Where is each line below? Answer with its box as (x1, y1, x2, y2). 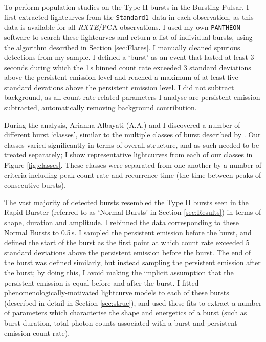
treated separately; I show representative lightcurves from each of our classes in (4, 149, 253, 160)
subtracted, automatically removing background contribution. (4, 102, 197, 113)
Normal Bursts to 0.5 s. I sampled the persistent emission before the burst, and (4, 227, 252, 237)
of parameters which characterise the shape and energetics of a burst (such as (4, 307, 247, 318)
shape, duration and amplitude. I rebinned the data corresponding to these (4, 217, 239, 227)
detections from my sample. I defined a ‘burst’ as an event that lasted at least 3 (4, 52, 254, 63)
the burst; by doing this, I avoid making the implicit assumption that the (4, 267, 234, 277)
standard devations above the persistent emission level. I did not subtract (4, 82, 234, 92)
